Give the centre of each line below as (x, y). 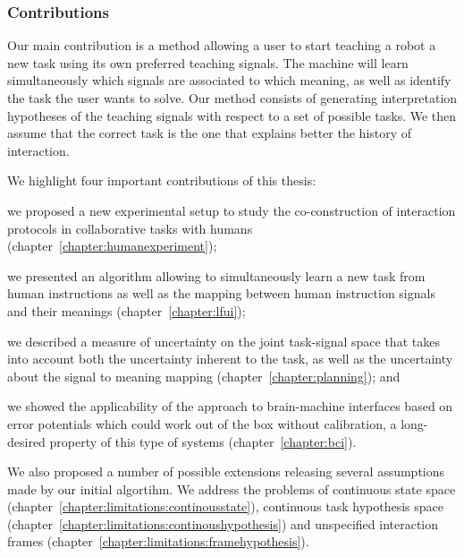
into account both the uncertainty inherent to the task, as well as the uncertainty (230, 359)
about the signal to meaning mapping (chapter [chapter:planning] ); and (204, 376)
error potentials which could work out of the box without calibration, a (202, 423)
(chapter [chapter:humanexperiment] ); (112, 246)
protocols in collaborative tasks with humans (130, 228)
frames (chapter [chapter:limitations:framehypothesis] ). (158, 541)
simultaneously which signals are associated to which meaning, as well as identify (229, 80)
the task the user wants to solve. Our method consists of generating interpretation (232, 98)
